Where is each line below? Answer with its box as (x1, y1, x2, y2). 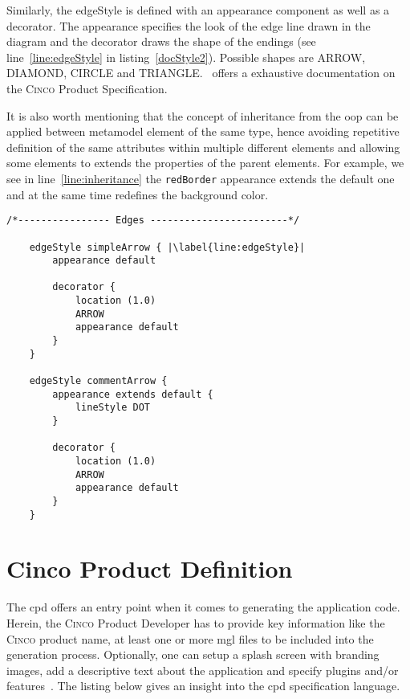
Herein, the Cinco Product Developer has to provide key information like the (6, 615, 385, 631)
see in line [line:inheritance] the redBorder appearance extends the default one (6, 170, 395, 186)
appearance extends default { (52, 388, 213, 400)
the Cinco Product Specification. (6, 80, 168, 96)
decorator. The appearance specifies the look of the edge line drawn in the (6, 17, 371, 34)
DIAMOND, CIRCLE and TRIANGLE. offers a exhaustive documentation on (6, 64, 396, 81)
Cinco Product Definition (6, 552, 293, 585)
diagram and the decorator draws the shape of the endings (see (6, 33, 316, 50)
